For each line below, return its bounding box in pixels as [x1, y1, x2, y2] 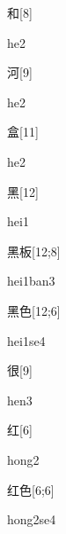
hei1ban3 [7, 271, 55, 290]
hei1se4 [7, 331, 46, 349]
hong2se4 [7, 510, 56, 529]
